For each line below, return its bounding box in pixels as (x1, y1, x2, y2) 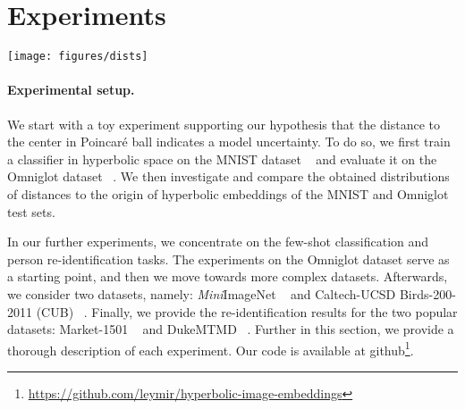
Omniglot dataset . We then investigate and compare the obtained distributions (7, 167, 450, 186)
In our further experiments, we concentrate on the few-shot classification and (7, 232, 429, 251)
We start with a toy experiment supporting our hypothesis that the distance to (7, 114, 440, 133)
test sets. (7, 202, 55, 221)
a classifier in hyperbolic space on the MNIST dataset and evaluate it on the (7, 149, 437, 168)
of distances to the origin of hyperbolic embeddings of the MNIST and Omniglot (7, 184, 449, 203)
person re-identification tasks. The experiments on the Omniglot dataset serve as (7, 249, 450, 268)
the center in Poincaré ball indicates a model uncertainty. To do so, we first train (7, 132, 451, 151)
